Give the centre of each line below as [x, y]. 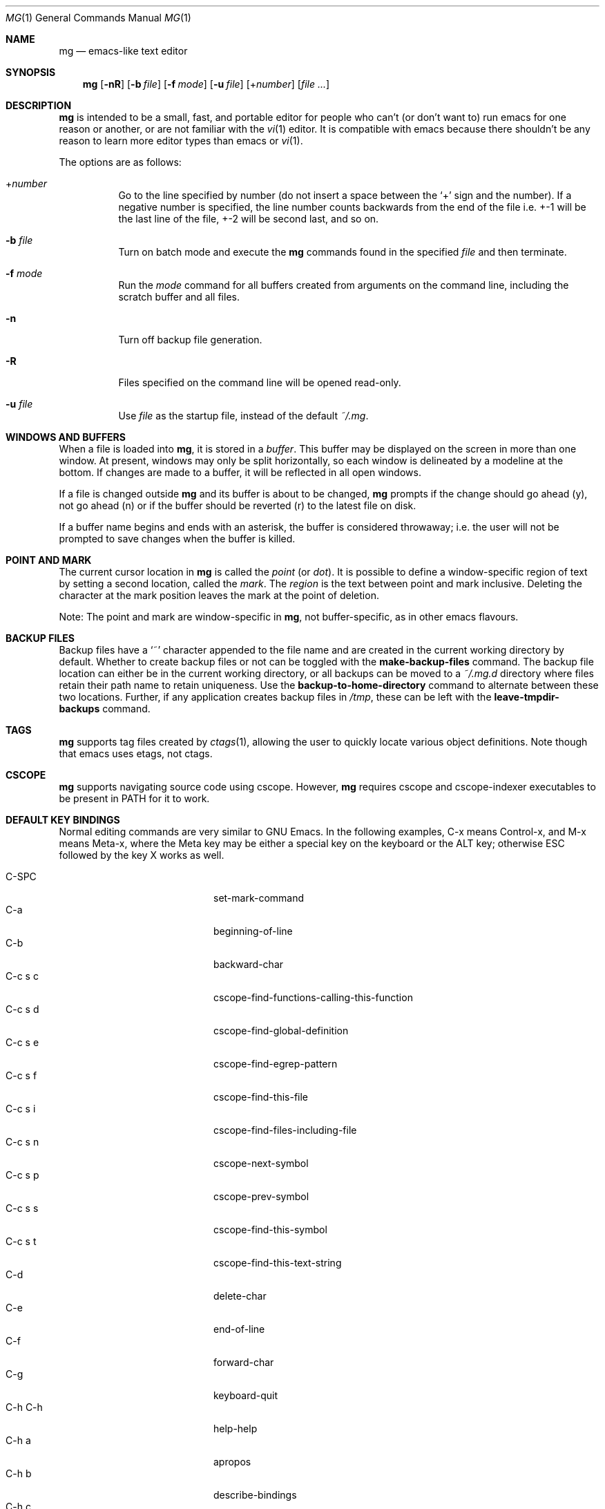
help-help [236, 1429]
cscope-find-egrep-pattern [276, 1064]
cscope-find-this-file [261, 1097]
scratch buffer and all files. [179, 297]
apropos [232, 1462]
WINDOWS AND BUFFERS [66, 437]
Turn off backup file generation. [190, 340]
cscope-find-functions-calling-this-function [313, 997]
